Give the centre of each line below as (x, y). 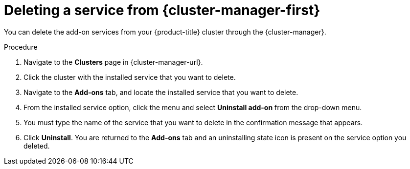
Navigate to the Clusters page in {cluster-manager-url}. (113, 62)
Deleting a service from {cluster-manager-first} (162, 10)
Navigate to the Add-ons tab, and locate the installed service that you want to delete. (161, 92)
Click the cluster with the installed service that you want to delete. (130, 77)
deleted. (37, 146)
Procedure (21, 47)
